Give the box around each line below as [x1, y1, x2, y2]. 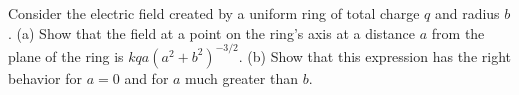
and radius [434, 3, 500, 23]
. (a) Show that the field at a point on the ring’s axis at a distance [8, 22, 416, 43]
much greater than [185, 67, 298, 88]
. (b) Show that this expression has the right [238, 45, 511, 66]
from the [431, 22, 485, 43]
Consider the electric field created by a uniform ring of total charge [8, 3, 420, 23]
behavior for [8, 67, 82, 88]
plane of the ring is [8, 45, 124, 66]
